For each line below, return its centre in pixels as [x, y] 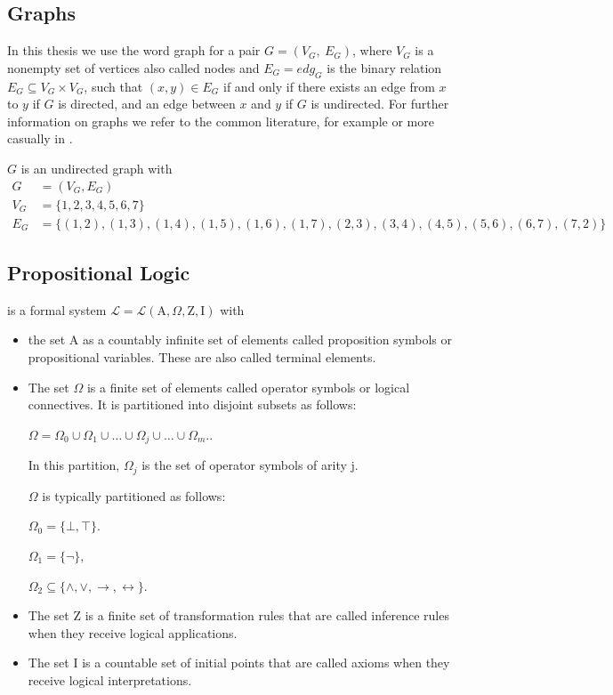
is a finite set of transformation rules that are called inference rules [267, 615]
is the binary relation [384, 67]
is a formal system [57, 309]
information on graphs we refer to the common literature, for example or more [221, 121]
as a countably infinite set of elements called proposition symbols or [267, 339]
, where [372, 50]
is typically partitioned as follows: [134, 495]
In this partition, [74, 465]
